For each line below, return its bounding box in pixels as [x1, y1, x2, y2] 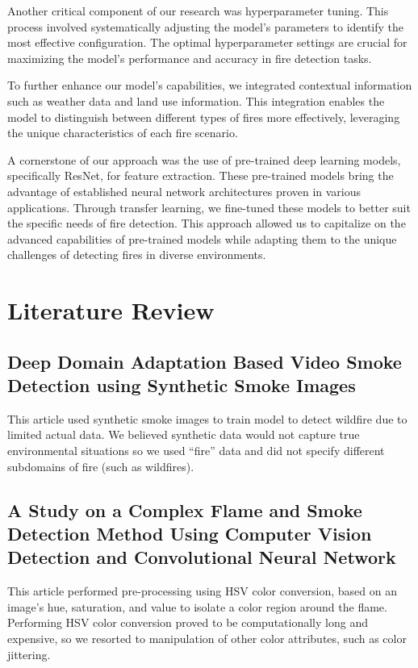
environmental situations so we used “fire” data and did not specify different [7, 442, 385, 459]
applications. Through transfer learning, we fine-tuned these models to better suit [7, 198, 411, 215]
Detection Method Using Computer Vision [7, 521, 372, 546]
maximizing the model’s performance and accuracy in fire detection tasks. [7, 49, 372, 66]
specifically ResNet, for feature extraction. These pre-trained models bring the [7, 167, 394, 184]
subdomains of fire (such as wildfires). [7, 457, 194, 474]
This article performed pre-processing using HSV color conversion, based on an [7, 582, 397, 599]
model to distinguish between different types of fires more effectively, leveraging [7, 108, 400, 125]
